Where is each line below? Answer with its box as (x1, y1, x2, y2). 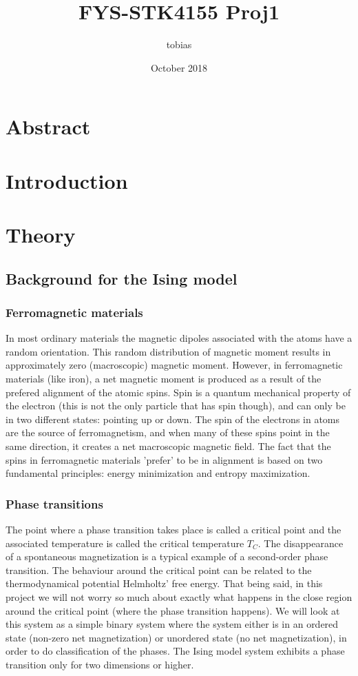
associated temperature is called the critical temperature (6, 535, 244, 550)
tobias (166, 37, 192, 52)
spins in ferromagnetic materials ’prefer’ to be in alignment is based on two (6, 452, 323, 467)
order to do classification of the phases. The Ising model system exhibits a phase (6, 644, 345, 658)
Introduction (6, 166, 128, 194)
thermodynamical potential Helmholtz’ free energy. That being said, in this (6, 576, 323, 591)
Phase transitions (6, 495, 103, 512)
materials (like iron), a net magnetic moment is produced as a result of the (6, 371, 322, 386)
